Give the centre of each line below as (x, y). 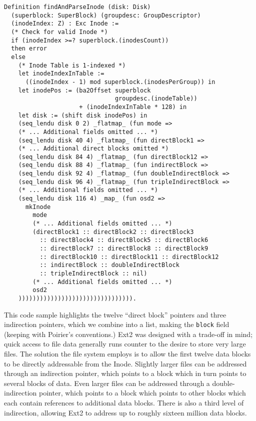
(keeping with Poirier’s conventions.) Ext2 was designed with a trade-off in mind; (128, 334)
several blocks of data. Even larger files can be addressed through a (107, 383)
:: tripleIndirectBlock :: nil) (93, 273)
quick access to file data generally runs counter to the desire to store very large (125, 344)
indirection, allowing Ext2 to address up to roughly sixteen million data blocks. (125, 412)
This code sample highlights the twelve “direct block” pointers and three (115, 314)
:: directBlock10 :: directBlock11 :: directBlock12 (129, 257)
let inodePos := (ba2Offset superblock (84, 90)
